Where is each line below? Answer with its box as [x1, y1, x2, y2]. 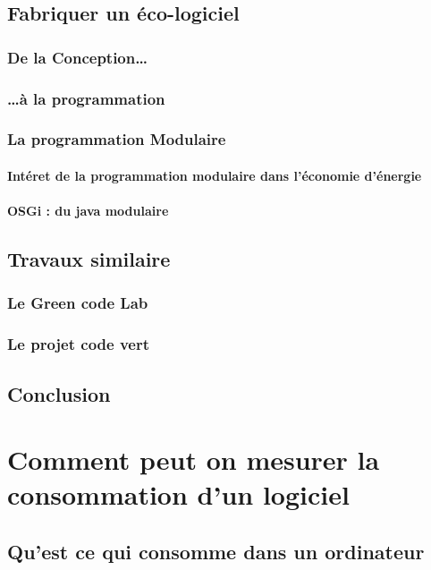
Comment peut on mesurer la [7, 441, 380, 478]
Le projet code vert [7, 333, 150, 355]
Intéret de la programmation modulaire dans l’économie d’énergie [7, 166, 422, 184]
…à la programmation [7, 87, 165, 109]
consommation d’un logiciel [7, 476, 350, 513]
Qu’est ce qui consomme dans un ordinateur [7, 537, 425, 565]
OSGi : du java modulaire [7, 201, 169, 220]
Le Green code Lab [7, 292, 148, 314]
